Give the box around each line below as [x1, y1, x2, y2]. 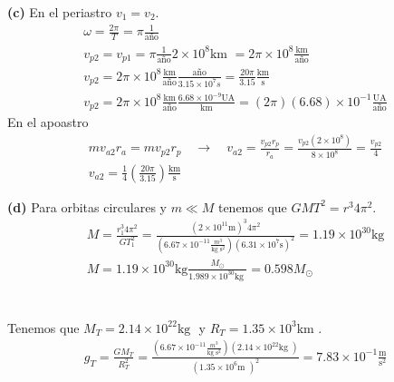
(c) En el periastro [7, 3, 112, 21]
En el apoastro [7, 113, 89, 132]
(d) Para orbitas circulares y [7, 197, 167, 216]
